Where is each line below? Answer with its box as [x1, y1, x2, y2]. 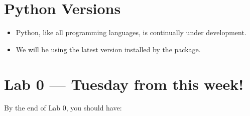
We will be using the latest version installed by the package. [16, 44, 201, 54]
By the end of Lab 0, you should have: [4, 102, 122, 113]
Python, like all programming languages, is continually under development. [16, 27, 246, 38]
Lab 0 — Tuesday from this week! [4, 73, 244, 94]
